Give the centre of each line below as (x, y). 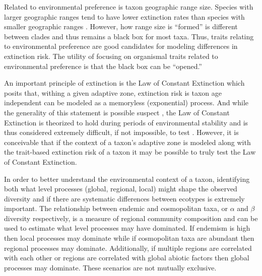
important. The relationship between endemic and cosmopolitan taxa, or (116, 208)
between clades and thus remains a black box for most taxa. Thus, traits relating (129, 36)
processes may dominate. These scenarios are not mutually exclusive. (110, 267)
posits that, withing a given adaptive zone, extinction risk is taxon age (113, 92)
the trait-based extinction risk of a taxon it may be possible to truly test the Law (130, 152)
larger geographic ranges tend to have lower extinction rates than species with (124, 16)
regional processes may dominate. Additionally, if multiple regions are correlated (128, 248)
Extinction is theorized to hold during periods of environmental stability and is (126, 122)
